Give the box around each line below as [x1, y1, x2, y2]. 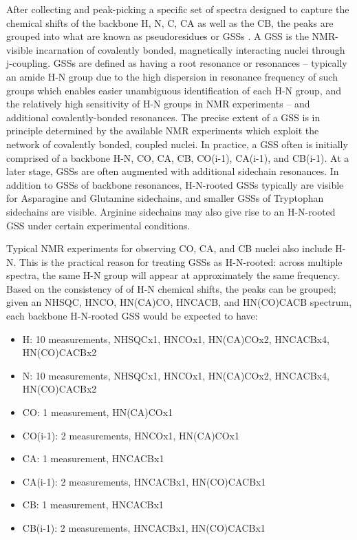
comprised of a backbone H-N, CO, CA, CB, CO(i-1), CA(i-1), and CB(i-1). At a [6, 150, 349, 165]
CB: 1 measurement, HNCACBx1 [22, 497, 164, 512]
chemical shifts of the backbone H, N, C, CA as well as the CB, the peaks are [6, 15, 334, 30]
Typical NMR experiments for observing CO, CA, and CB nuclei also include [6, 241, 332, 256]
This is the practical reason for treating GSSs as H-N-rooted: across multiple [19, 254, 343, 269]
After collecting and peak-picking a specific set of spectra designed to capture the [6, 2, 349, 16]
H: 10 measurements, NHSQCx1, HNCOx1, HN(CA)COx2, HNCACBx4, [22, 331, 329, 346]
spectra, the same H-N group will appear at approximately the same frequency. [6, 268, 340, 282]
